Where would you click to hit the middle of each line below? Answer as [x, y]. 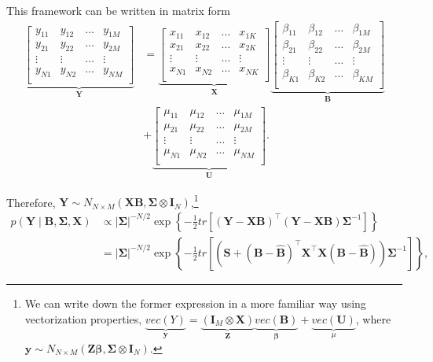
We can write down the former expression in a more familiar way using [195, 303]
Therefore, [31, 202]
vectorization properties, [83, 318]
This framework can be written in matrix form [118, 10]
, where [373, 318]
